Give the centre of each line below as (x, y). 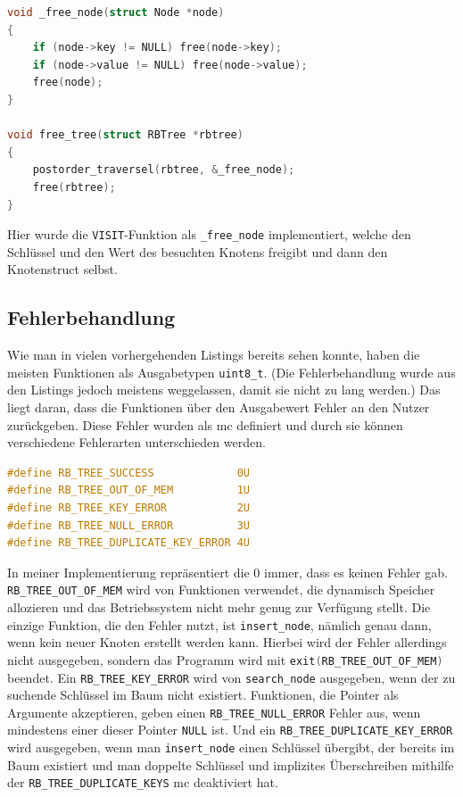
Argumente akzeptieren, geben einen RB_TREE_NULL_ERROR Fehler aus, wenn (214, 712)
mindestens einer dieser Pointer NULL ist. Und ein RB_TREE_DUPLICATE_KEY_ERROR (230, 730)
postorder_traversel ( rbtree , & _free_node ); (164, 170)
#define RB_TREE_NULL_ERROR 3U (129, 525)
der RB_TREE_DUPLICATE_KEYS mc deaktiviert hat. (143, 782)
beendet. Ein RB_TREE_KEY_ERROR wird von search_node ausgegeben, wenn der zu (231, 677)
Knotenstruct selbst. (62, 269)
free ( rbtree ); (74, 187)
